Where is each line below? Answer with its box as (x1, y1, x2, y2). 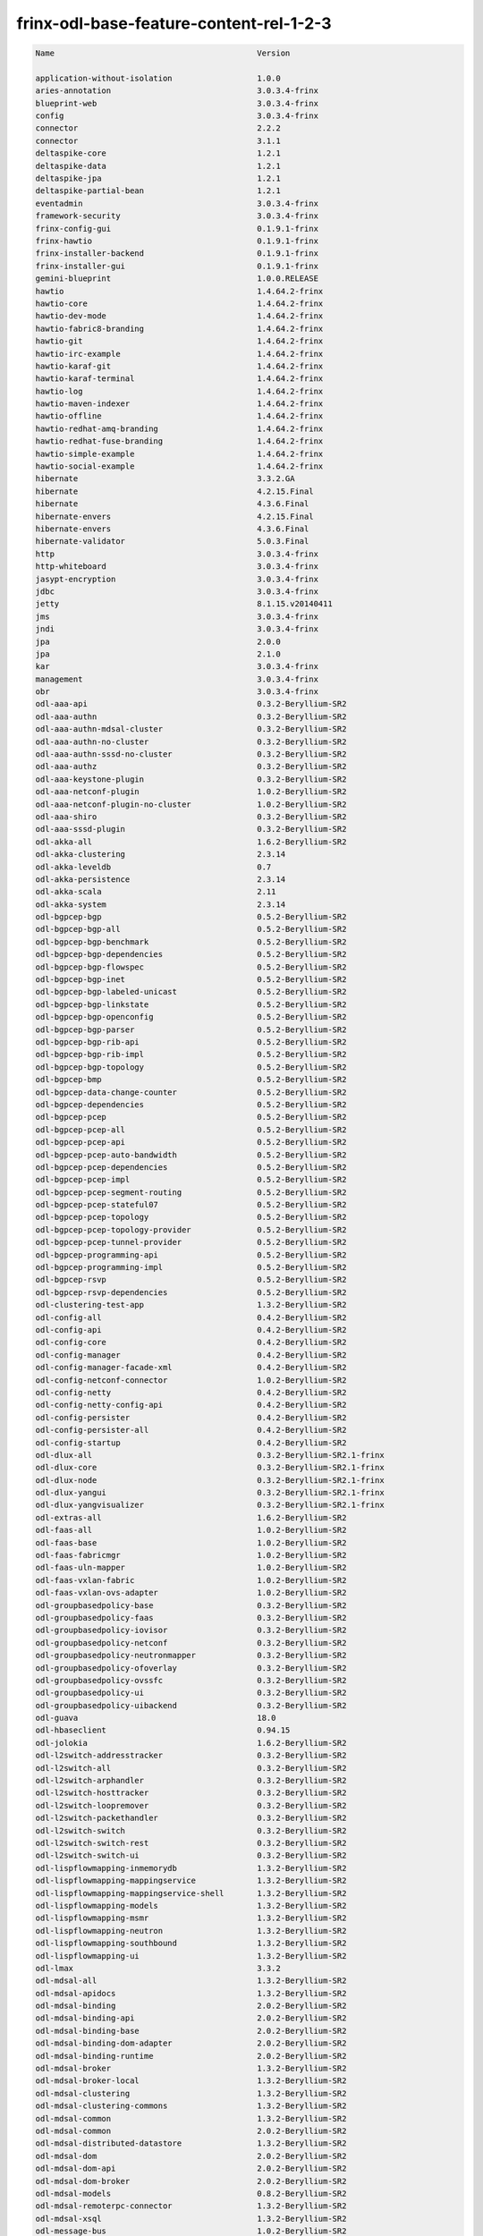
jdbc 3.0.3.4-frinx (35, 586, 319, 597)
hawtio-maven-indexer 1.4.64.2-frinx (35, 399, 324, 409)
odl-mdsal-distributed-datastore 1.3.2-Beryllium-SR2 (35, 2139, 347, 2148)
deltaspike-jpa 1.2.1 (35, 174, 281, 183)
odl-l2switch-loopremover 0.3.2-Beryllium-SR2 (35, 1800, 347, 1810)
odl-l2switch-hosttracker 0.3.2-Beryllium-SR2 (35, 1788, 347, 1798)
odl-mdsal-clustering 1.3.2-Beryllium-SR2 (35, 2088, 347, 2098)
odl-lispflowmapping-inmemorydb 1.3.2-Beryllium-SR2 (35, 1863, 347, 1873)
